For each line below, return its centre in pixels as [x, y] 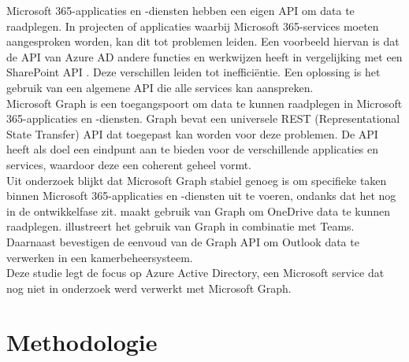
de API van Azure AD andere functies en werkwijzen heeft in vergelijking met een [204, 56]
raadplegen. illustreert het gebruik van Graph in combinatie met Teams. [180, 226]
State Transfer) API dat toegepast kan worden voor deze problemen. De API [192, 133]
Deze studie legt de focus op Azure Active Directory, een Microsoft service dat [195, 273]
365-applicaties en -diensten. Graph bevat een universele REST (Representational [203, 118]
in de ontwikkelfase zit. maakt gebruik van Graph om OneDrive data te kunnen [199, 211]
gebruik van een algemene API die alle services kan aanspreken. [160, 87]
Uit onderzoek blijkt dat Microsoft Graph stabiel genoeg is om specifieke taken [197, 180]
